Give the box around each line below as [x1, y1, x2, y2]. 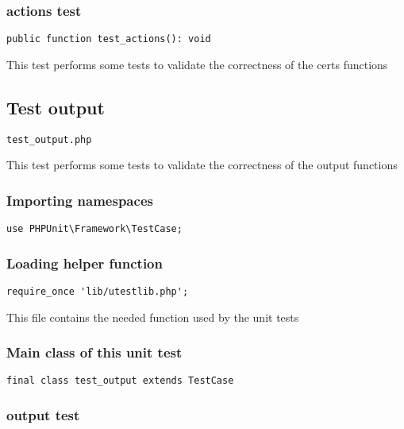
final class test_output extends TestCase [6, 375, 234, 387]
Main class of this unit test [6, 342, 183, 362]
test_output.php [6, 133, 92, 145]
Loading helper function [6, 253, 163, 272]
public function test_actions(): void [6, 33, 211, 45]
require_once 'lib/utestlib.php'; [6, 286, 189, 298]
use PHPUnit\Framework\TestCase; [6, 223, 183, 235]
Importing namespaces [6, 190, 153, 210]
